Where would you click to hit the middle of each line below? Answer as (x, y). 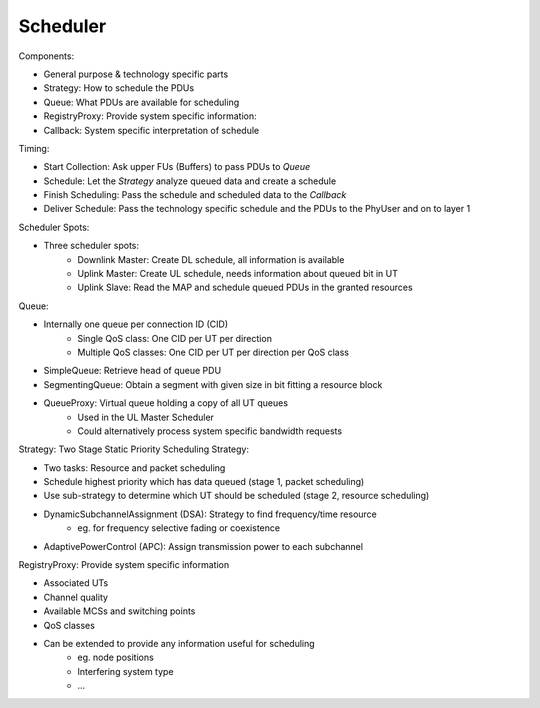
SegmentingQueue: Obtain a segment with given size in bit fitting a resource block (213, 384)
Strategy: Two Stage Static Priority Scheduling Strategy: (134, 449)
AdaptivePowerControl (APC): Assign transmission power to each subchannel (203, 546)
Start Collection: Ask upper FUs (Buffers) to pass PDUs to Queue (176, 167)
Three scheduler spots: (91, 246)
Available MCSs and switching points (119, 611)
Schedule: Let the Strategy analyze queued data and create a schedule (190, 181)
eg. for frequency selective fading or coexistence (178, 528)
